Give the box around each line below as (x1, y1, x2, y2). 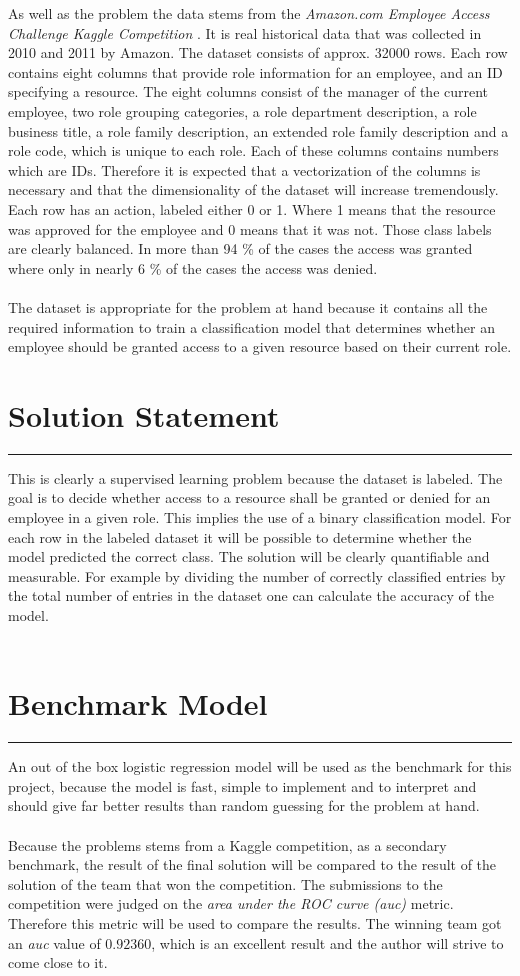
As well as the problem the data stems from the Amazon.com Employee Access (8, 3, 490, 23)
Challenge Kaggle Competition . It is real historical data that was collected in (8, 22, 482, 43)
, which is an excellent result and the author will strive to (151, 932, 504, 953)
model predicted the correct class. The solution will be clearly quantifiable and (8, 546, 490, 567)
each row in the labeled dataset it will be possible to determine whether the (8, 526, 472, 547)
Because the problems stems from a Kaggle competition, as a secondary (8, 834, 447, 855)
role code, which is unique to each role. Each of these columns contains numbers (8, 140, 499, 161)
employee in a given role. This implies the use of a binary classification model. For (8, 507, 512, 527)
